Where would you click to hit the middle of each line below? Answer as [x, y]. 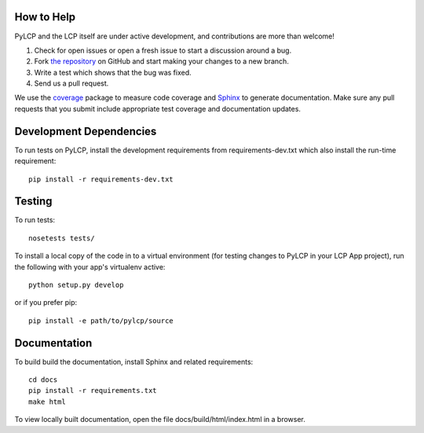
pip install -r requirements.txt [93, 391]
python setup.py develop [76, 285]
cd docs [43, 380]
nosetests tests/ [62, 238]
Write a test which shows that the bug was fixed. [113, 72]
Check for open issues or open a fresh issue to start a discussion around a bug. [163, 50]
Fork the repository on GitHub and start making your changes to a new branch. [162, 61]
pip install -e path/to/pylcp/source [101, 321]
